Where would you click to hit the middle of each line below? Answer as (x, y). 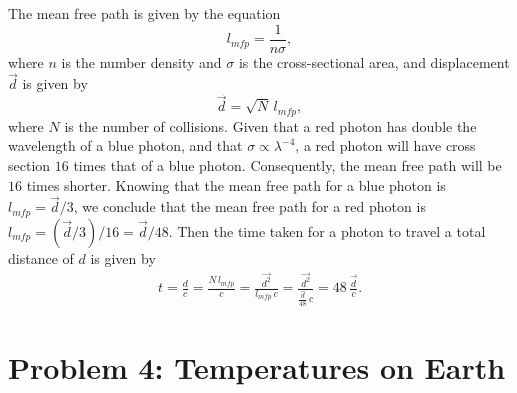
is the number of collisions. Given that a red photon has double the (270, 125)
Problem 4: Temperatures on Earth (257, 366)
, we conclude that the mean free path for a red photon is (249, 206)
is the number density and (141, 61)
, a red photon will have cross (385, 145)
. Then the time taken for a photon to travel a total (327, 230)
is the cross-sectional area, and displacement (374, 61)
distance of (41, 257)
